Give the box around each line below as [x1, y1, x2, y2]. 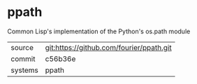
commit [10, 53, 36, 63]
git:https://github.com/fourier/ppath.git [45, 42, 173, 52]
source [10, 42, 34, 52]
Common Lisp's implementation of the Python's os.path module [7, 27, 191, 35]
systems [10, 65, 38, 75]
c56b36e [45, 53, 76, 63]
